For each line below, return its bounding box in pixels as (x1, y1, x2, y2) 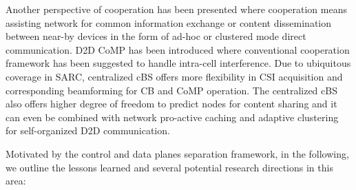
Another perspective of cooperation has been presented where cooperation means (6, 2, 347, 16)
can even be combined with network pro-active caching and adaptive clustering (6, 109, 339, 124)
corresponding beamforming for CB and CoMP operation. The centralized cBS (6, 83, 337, 97)
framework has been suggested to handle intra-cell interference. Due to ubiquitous (6, 56, 351, 70)
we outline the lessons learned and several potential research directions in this (6, 160, 333, 174)
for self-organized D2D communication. (6, 123, 170, 138)
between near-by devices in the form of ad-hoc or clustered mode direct (6, 29, 306, 43)
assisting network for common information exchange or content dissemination (6, 15, 332, 30)
